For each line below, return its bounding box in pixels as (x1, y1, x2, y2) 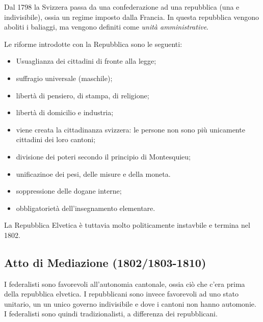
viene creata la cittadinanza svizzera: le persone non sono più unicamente (16, 124, 245, 135)
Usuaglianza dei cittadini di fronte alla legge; (16, 56, 156, 66)
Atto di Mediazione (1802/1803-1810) (4, 254, 206, 270)
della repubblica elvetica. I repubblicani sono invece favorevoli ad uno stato (4, 288, 239, 299)
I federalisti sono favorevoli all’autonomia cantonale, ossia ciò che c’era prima (4, 278, 245, 289)
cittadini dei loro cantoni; (16, 134, 96, 145)
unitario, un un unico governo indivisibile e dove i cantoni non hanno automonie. (4, 298, 256, 309)
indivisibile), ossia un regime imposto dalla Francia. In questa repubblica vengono (4, 11, 259, 22)
